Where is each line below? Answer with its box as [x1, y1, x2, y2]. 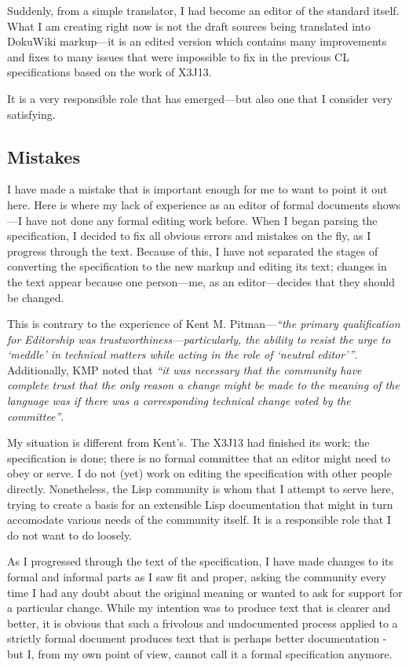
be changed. [7, 289, 64, 305]
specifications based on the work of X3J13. [7, 64, 212, 80]
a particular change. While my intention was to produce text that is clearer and [7, 599, 391, 616]
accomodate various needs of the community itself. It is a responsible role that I [7, 511, 391, 528]
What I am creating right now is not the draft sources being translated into [7, 17, 371, 34]
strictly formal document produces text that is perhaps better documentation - [7, 630, 387, 647]
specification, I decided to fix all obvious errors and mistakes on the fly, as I [7, 227, 371, 244]
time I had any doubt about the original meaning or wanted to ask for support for [7, 584, 403, 600]
